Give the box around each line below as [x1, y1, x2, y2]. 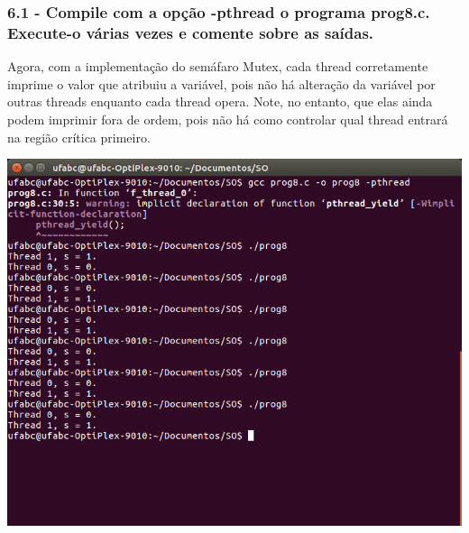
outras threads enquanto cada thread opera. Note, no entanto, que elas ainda [7, 92, 433, 111]
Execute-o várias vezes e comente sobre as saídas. [7, 21, 374, 43]
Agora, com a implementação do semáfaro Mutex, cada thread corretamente [7, 57, 428, 76]
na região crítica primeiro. [7, 127, 151, 146]
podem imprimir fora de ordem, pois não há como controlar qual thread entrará [7, 109, 448, 128]
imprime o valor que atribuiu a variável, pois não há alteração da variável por [7, 74, 436, 93]
